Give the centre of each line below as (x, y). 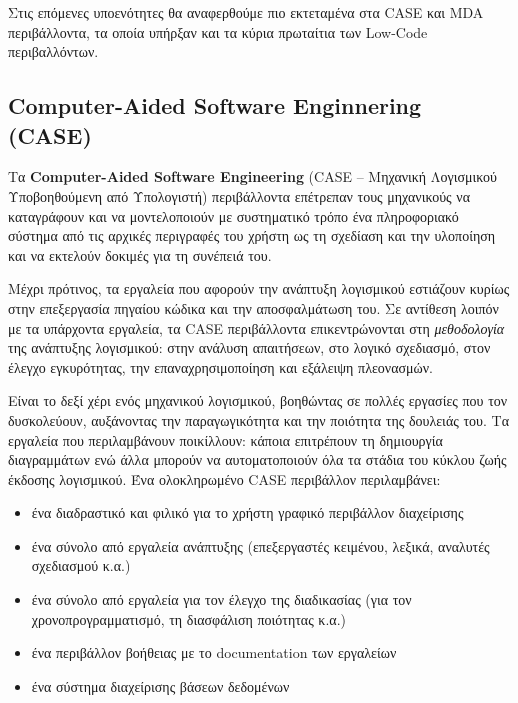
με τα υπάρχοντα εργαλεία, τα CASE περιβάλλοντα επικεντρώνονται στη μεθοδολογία (256, 327)
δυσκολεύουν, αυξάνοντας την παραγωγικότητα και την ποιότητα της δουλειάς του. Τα (258, 419)
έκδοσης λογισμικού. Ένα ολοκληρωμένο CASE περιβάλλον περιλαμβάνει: (224, 478)
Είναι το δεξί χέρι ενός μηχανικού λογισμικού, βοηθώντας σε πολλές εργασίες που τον (258, 400)
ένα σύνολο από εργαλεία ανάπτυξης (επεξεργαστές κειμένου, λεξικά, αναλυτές (260, 545)
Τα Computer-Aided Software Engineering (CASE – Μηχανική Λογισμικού (253, 176)
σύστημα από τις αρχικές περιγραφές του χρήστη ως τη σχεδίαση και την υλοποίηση (252, 235)
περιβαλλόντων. (53, 51)
